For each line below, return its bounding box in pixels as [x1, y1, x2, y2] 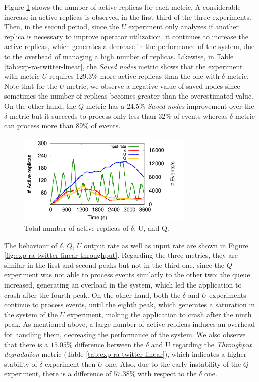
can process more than [4, 120, 74, 131]
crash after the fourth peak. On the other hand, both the [4, 289, 181, 300]
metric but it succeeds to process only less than [9, 110, 156, 121]
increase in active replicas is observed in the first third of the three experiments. [4, 11, 251, 22]
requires [49, 71, 74, 81]
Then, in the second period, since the [4, 21, 119, 32]
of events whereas [173, 110, 228, 121]
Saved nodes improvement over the [147, 100, 254, 111]
